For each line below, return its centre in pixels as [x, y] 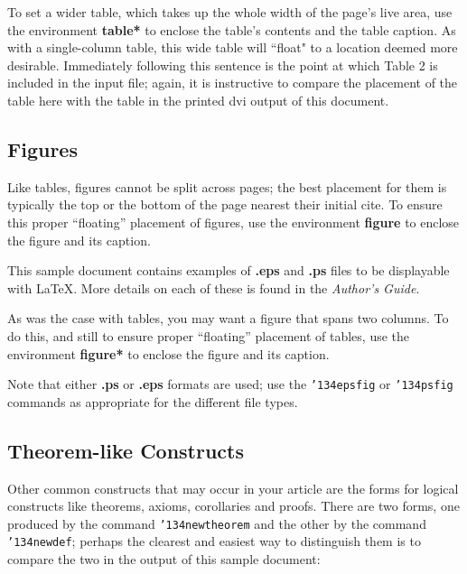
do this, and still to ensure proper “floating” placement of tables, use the [209, 335]
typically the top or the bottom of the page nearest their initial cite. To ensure [225, 204]
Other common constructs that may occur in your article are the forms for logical [233, 488]
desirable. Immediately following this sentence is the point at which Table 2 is [223, 65]
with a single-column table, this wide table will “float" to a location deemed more [233, 47]
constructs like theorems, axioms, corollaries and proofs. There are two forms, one [233, 506]
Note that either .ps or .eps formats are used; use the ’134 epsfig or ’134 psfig [230, 384]
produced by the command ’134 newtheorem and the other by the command [217, 523]
